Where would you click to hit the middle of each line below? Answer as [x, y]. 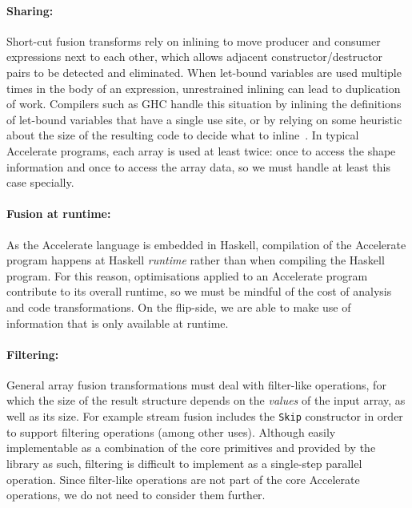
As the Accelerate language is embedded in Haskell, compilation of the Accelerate [206, 244]
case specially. [40, 182]
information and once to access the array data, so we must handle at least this [199, 166]
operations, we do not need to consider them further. [136, 495]
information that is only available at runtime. [118, 323]
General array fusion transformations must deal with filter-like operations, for [196, 384]
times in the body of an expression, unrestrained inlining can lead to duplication [204, 88]
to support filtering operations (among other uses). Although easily [171, 431]
